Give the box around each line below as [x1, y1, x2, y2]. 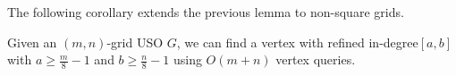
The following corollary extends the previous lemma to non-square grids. [7, 3, 404, 21]
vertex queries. [275, 50, 356, 69]
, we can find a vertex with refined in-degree [176, 32, 418, 51]
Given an [7, 32, 57, 51]
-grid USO [106, 32, 164, 51]
